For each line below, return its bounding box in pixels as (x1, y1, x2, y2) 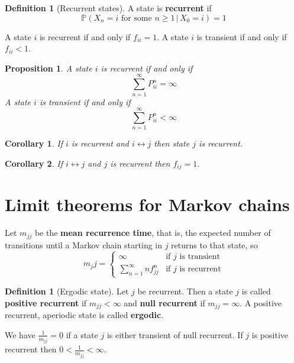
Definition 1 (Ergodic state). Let (5, 285, 129, 297)
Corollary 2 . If (5, 157, 63, 169)
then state (154, 137, 190, 150)
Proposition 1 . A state (5, 61, 92, 74)
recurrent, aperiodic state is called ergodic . (5, 309, 164, 321)
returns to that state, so (171, 238, 258, 251)
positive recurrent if (5, 296, 87, 309)
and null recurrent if (124, 296, 205, 309)
